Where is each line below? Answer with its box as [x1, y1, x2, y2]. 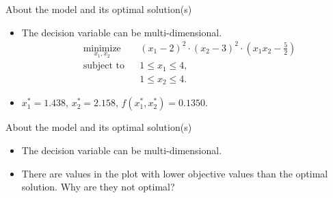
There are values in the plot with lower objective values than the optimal [21, 166, 328, 180]
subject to [83, 61, 124, 71]
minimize [83, 43, 121, 53]
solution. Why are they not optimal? [21, 180, 175, 194]
